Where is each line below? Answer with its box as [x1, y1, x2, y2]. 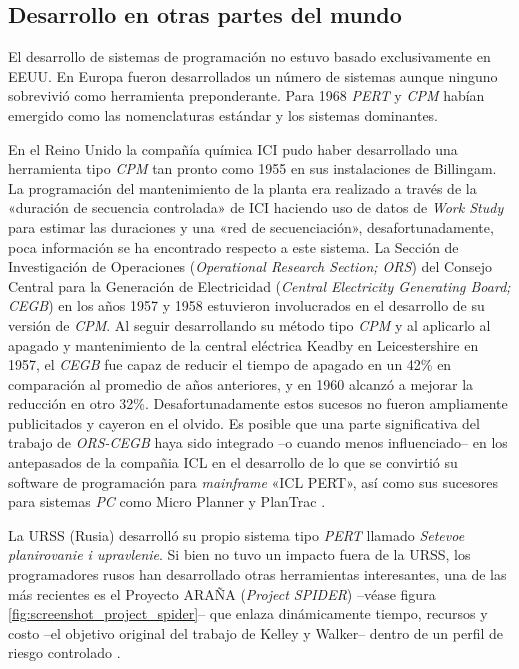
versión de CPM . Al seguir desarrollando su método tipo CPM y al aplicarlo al [8, 314, 491, 335]
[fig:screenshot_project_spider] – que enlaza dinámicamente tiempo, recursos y [8, 603, 488, 624]
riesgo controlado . [8, 642, 121, 663]
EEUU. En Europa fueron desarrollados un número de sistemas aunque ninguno [8, 65, 498, 86]
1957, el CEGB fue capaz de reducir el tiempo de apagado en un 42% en [8, 354, 452, 375]
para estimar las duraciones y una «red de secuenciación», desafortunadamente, [8, 216, 494, 237]
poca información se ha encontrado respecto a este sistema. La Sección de [8, 236, 459, 257]
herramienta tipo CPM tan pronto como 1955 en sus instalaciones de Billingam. [8, 158, 497, 179]
